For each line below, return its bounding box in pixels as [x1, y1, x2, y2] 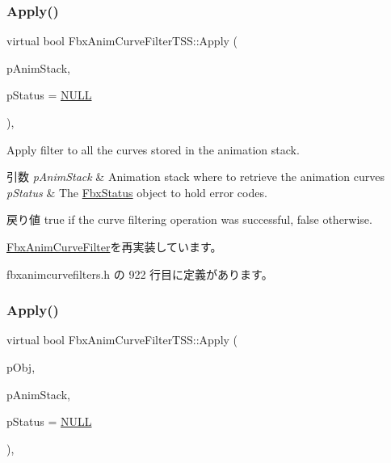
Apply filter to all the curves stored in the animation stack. [6, 141, 300, 158]
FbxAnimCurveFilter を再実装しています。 [6, 238, 222, 255]
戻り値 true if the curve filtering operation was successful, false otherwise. [6, 211, 372, 228]
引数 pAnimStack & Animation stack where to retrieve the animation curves [6, 168, 385, 185]
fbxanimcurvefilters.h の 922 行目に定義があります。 [6, 265, 273, 282]
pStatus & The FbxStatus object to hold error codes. [6, 183, 267, 200]
